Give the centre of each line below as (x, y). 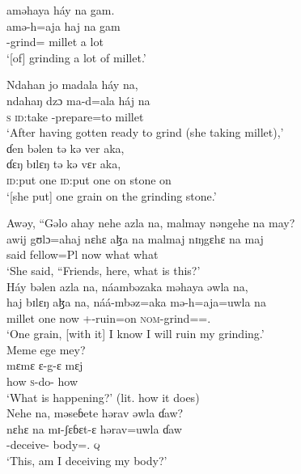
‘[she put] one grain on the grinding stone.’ (112, 195)
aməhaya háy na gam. (61, 10)
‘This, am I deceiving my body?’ (87, 461)
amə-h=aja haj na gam (64, 25)
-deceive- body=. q (53, 444)
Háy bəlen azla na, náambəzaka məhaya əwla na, (127, 286)
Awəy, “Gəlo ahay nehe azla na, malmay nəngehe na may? (151, 223)
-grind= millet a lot (55, 42)
